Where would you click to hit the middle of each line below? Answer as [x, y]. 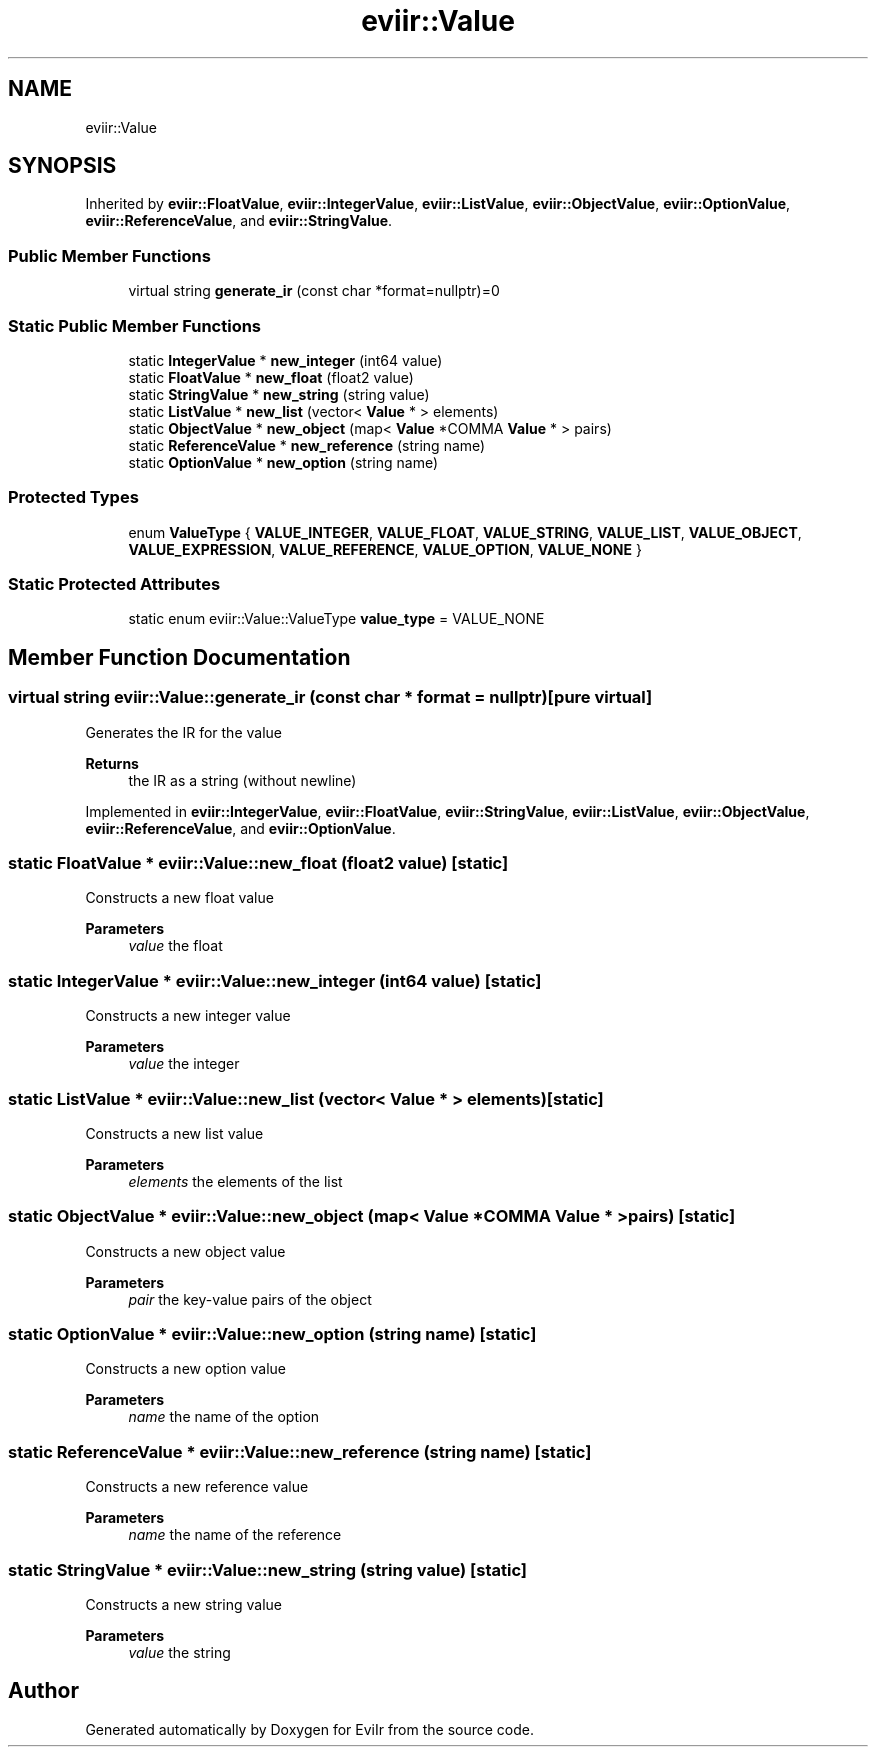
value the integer [184, 1064]
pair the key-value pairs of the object [250, 1299]
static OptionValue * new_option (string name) [283, 462]
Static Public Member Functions [135, 325]
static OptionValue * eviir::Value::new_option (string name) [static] [272, 1334]
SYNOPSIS [62, 166]
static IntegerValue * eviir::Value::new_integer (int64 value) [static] [275, 980]
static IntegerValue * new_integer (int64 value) [285, 360]
